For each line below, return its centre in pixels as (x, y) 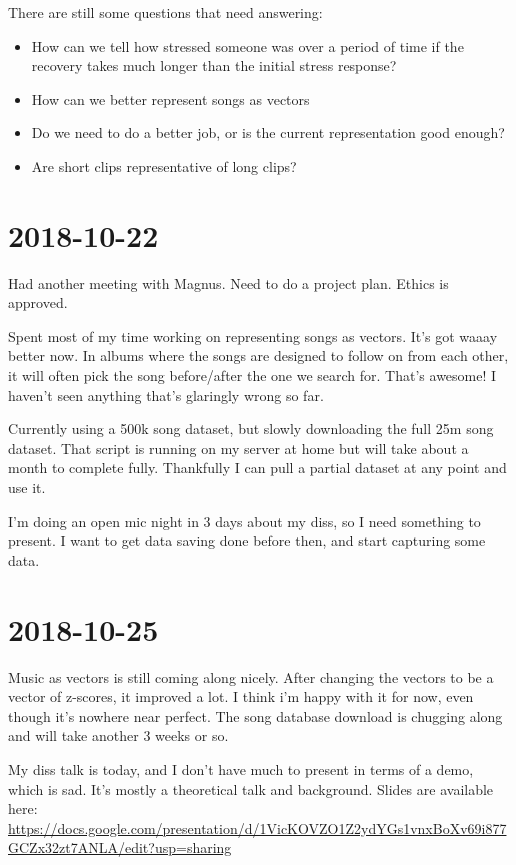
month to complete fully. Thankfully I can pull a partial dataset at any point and (257, 467)
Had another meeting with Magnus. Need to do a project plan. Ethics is (228, 282)
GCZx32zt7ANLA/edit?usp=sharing (120, 847)
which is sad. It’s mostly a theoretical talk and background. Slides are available (251, 788)
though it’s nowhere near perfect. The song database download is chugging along (255, 715)
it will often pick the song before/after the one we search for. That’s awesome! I (252, 375)
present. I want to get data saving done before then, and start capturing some (247, 540)
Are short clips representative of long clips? (164, 165)
